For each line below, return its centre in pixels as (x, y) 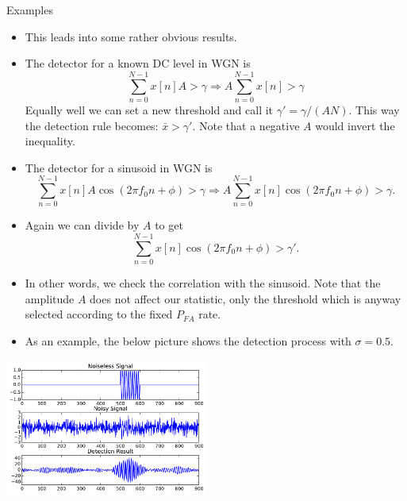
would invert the (355, 125)
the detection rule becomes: (92, 125)
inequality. (50, 141)
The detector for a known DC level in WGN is (138, 63)
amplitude (50, 298)
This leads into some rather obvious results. (131, 36)
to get (169, 225)
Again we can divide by (82, 225)
